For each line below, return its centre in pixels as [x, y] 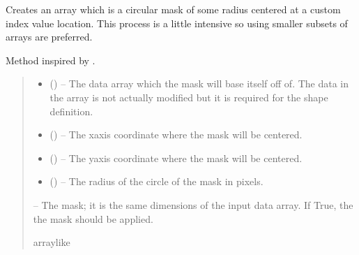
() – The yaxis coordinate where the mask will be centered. [176, 158]
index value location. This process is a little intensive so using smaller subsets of [177, 23]
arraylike [52, 242]
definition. [71, 111]
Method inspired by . [51, 60]
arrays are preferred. [49, 37]
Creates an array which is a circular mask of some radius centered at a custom [173, 9]
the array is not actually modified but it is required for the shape [189, 97]
